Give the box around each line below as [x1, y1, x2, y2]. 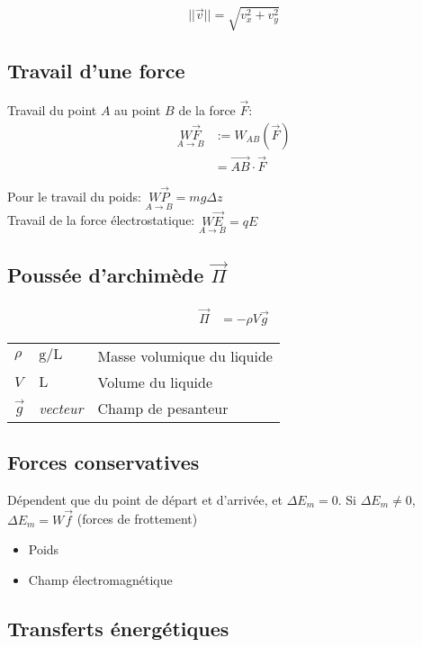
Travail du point [7, 100, 97, 119]
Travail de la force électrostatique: [7, 211, 195, 229]
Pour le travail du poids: [7, 187, 141, 206]
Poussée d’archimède [7, 261, 204, 289]
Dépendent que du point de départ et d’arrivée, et [7, 490, 283, 508]
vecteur [39, 397, 84, 418]
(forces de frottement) [76, 509, 198, 528]
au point [114, 100, 161, 119]
